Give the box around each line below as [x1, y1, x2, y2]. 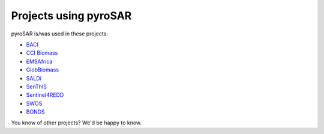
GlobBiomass [26, 66, 59, 73]
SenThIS [26, 83, 47, 90]
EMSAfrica [26, 58, 53, 65]
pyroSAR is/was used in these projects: [11, 30, 108, 37]
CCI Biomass [26, 49, 58, 56]
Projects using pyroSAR [11, 9, 132, 22]
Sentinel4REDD [26, 91, 64, 99]
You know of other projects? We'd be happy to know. [11, 119, 142, 126]
